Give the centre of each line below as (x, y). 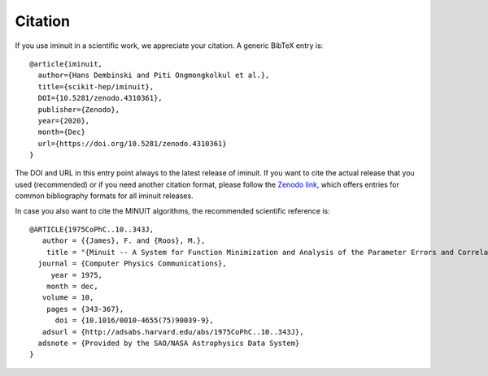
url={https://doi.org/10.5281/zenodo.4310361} (132, 143)
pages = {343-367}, (85, 309)
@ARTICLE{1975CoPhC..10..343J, (92, 230)
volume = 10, (68, 298)
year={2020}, (64, 121)
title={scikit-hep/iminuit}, (96, 86)
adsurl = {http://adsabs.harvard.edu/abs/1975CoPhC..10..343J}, (173, 332)
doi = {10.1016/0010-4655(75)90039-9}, (135, 320)
